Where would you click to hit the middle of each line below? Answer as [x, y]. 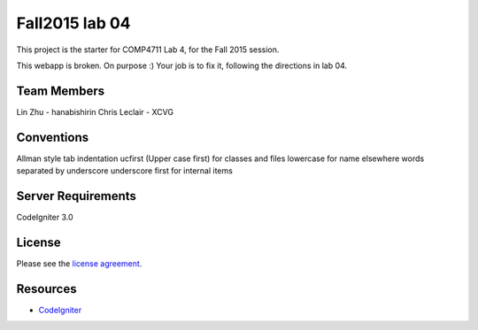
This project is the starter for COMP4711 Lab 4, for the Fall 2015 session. [148, 50]
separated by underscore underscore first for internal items [125, 171]
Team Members [61, 91]
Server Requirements [77, 196]
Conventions [53, 137]
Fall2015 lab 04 [73, 23]
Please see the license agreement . [79, 263]
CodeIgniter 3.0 [45, 218]
